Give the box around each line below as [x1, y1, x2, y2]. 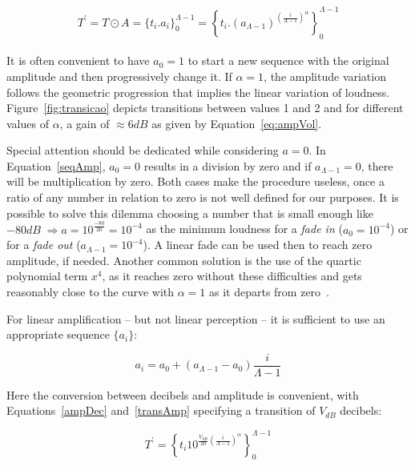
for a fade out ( [6, 236, 81, 253]
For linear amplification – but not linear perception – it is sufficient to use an [6, 310, 385, 327]
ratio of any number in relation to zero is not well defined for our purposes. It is [6, 189, 399, 206]
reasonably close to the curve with [6, 283, 175, 299]
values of [6, 114, 49, 131]
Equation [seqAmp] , [6, 157, 106, 174]
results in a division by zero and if [143, 157, 312, 174]
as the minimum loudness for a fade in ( [146, 220, 343, 237]
